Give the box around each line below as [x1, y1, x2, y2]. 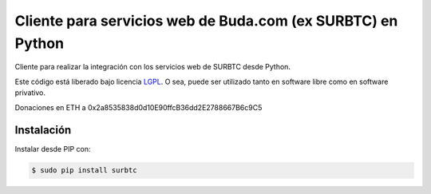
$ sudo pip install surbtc [31, 166, 137, 175]
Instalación [14, 124, 72, 137]
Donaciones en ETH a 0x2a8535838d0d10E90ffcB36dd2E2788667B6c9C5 [14, 102, 263, 112]
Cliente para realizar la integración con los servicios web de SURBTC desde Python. [14, 62, 291, 72]
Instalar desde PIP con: [14, 145, 91, 154]
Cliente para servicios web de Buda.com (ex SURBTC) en [14, 12, 398, 30]
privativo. [14, 88, 46, 97]
